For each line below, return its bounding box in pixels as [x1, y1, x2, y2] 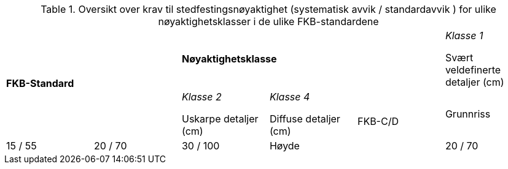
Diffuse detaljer [269, 113, 340, 125]
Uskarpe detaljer [181, 113, 259, 125]
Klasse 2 [181, 91, 222, 103]
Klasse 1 [445, 29, 483, 42]
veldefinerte [445, 64, 501, 76]
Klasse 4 [269, 91, 310, 103]
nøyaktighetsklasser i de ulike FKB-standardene [158, 15, 379, 28]
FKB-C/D [357, 115, 399, 127]
